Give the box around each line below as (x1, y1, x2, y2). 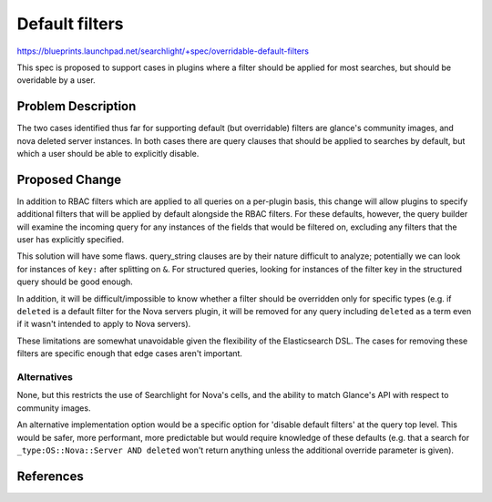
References (16, 468, 84, 484)
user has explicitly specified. (16, 234, 125, 245)
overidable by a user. (16, 75, 96, 86)
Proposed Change (16, 171, 122, 187)
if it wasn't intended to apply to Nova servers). (16, 319, 191, 330)
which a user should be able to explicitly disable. (16, 149, 200, 159)
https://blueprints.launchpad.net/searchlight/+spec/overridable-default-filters (16, 46, 310, 56)
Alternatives (16, 370, 73, 383)
